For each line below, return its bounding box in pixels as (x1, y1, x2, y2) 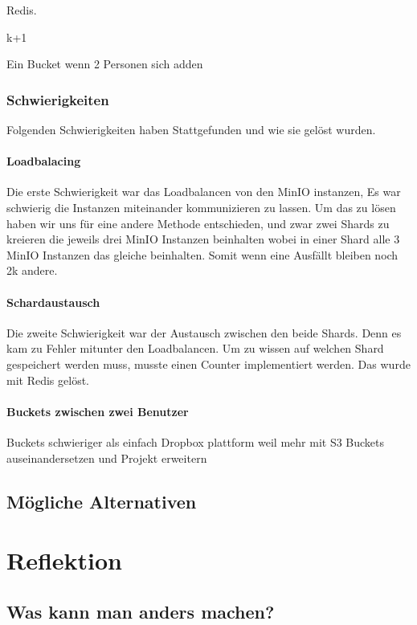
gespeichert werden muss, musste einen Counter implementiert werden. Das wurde (6, 355, 411, 372)
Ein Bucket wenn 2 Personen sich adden (6, 55, 203, 72)
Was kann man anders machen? (6, 598, 275, 623)
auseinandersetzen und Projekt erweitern (6, 449, 207, 466)
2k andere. (6, 262, 58, 279)
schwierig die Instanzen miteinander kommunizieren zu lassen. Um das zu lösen (6, 198, 396, 215)
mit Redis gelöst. (6, 371, 89, 388)
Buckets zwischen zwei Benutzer (6, 402, 189, 419)
